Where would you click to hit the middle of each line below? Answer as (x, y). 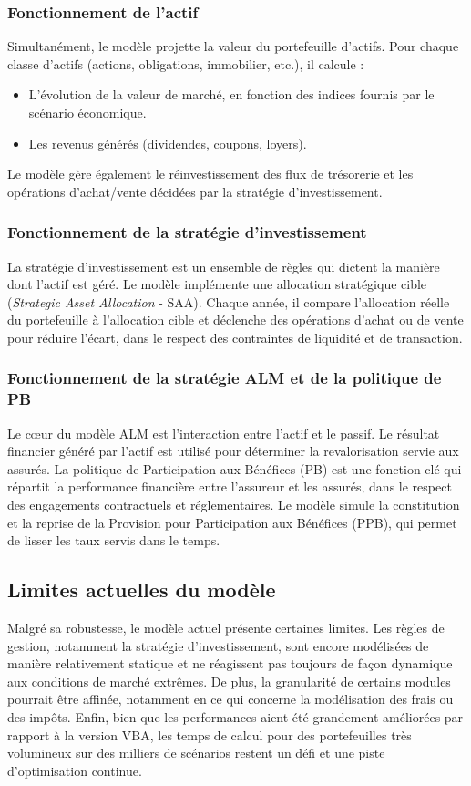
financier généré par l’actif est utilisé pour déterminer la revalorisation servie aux (233, 451)
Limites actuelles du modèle (142, 589)
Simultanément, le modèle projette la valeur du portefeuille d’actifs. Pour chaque (233, 46)
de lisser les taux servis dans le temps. (114, 540)
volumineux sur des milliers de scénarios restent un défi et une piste (196, 753)
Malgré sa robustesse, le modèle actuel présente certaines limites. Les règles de (226, 628)
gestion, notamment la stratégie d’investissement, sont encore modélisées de (218, 645)
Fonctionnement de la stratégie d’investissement (187, 232)
